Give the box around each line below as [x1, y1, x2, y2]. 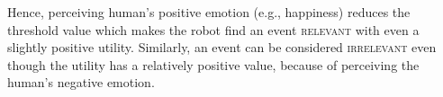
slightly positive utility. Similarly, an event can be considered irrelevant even [7, 38, 437, 57]
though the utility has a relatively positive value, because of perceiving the [7, 55, 420, 74]
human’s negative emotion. [7, 73, 155, 92]
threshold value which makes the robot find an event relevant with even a [7, 20, 420, 39]
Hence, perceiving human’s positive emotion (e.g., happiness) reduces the [7, 3, 411, 21]
